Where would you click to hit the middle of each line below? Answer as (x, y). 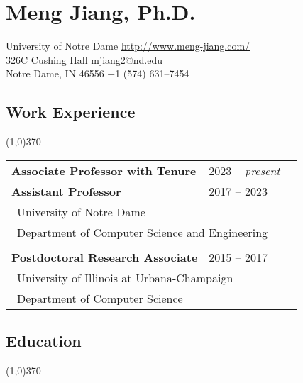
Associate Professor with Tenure (104, 170)
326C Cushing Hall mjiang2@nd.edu (84, 59)
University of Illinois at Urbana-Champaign (125, 277)
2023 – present (244, 170)
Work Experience (71, 112)
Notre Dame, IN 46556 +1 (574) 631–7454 (98, 73)
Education (44, 341)
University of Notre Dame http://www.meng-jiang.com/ (128, 46)
